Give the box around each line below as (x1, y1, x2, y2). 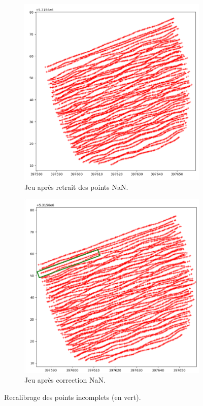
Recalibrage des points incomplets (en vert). (4, 391, 141, 402)
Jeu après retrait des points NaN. (24, 181, 128, 192)
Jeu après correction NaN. (24, 375, 106, 385)
